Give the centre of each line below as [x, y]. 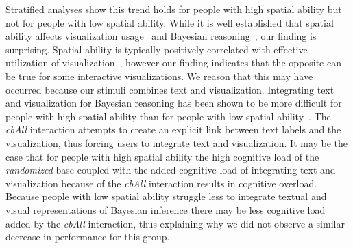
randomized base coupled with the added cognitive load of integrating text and [171, 170]
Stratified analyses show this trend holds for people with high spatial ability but [174, 9]
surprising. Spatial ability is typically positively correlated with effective [157, 49]
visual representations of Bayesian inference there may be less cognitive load [166, 209]
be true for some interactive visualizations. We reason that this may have [159, 75]
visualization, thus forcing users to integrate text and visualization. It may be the [177, 142]
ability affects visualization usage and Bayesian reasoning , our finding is [161, 36]
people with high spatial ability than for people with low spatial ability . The [168, 116]
